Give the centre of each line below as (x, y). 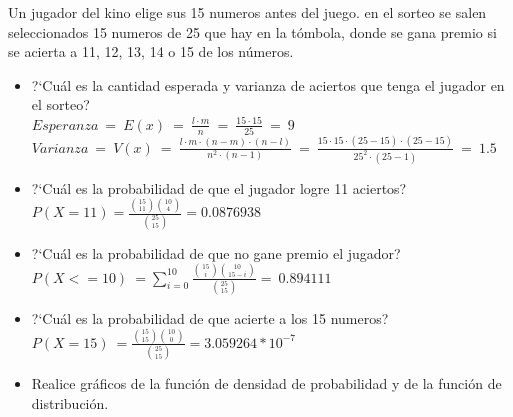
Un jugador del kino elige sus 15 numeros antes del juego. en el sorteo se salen (247, 12)
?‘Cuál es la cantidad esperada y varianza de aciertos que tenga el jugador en (268, 84)
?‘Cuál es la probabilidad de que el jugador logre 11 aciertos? (219, 187)
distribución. (70, 402)
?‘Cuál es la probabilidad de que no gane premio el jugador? (216, 252)
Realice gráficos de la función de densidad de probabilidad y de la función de (266, 383)
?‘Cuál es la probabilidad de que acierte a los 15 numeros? (210, 317)
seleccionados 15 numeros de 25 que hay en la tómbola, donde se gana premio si (252, 31)
